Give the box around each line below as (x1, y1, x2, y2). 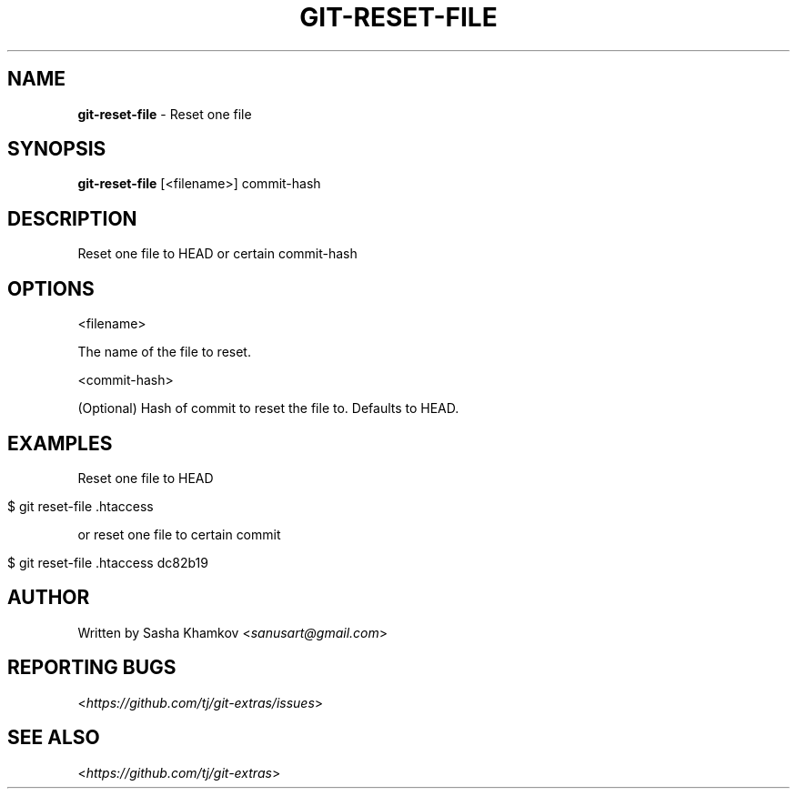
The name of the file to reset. (77, 344, 251, 360)
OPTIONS (7, 277, 95, 300)
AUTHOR (7, 586, 90, 610)
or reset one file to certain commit (77, 526, 281, 542)
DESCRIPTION (7, 207, 137, 230)
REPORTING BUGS (7, 656, 177, 680)
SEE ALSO (7, 726, 100, 750)
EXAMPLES (7, 431, 113, 455)
